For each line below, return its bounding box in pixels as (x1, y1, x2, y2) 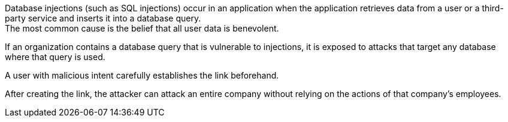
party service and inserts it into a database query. (5, 13, 201, 23)
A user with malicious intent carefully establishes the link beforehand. (5, 70, 279, 80)
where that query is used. (5, 52, 105, 62)
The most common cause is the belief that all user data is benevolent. (5, 23, 279, 33)
